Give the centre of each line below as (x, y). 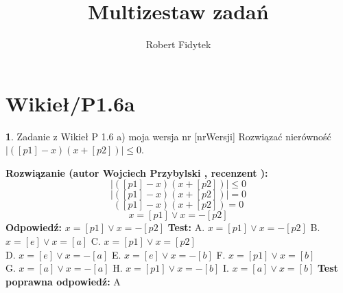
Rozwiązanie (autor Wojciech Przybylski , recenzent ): (137, 172)
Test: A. (186, 227)
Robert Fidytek (178, 44)
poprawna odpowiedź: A (63, 281)
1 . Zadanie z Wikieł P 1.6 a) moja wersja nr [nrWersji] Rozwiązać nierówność (168, 136)
